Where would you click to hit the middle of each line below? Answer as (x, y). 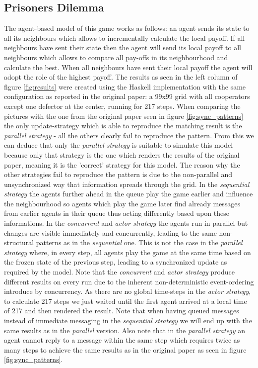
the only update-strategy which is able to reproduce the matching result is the (123, 126)
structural (19, 242)
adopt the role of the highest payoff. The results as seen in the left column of (121, 77)
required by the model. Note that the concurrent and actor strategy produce (119, 272)
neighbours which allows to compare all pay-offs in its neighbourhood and (116, 57)
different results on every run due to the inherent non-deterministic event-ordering (129, 281)
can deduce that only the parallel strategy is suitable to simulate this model (119, 145)
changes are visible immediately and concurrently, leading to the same (110, 232)
